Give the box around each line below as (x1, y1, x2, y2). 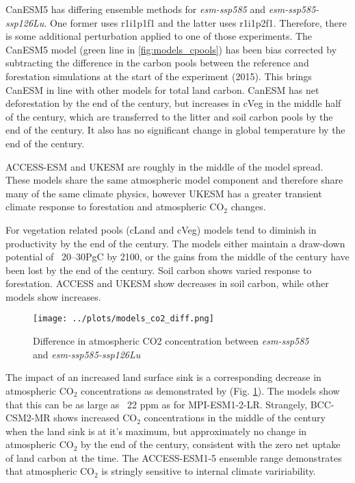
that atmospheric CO (5, 464, 95, 478)
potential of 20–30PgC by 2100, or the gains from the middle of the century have (5, 249, 350, 264)
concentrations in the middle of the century (144, 410, 326, 425)
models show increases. (5, 289, 101, 304)
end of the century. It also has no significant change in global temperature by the (5, 123, 345, 137)
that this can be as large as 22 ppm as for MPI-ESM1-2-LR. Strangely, (5, 397, 308, 411)
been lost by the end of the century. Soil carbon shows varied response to (5, 262, 312, 277)
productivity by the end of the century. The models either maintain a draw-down (5, 236, 345, 250)
